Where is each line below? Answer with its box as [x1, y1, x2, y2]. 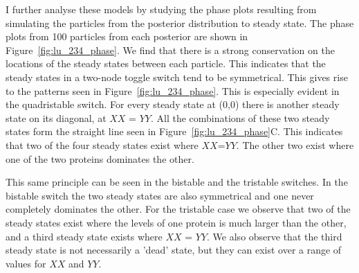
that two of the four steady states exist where [6, 137, 199, 152]
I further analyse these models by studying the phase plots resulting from [6, 2, 317, 16]
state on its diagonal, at [6, 110, 107, 125]
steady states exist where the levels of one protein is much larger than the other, [6, 215, 347, 229]
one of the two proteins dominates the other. [6, 151, 194, 166]
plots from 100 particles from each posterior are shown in [6, 29, 248, 44]
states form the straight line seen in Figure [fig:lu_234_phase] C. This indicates [6, 124, 343, 139]
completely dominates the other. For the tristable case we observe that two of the [6, 202, 351, 216]
